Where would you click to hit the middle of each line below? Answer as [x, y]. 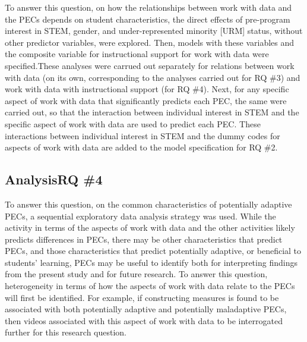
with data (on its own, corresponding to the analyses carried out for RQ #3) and [153, 77]
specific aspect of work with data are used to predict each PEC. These [133, 123]
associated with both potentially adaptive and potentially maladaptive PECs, [146, 309]
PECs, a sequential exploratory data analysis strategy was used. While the [140, 216]
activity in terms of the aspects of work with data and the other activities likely [150, 228]
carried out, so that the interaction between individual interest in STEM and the [152, 112]
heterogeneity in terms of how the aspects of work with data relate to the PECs [150, 286]
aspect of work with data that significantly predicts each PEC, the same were [146, 100]
